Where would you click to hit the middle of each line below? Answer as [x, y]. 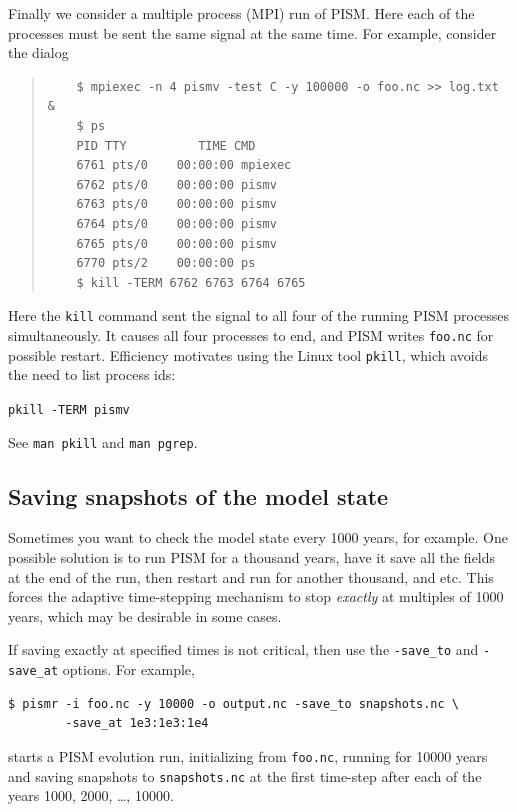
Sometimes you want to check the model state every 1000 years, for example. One [258, 537]
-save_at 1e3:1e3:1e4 [137, 723]
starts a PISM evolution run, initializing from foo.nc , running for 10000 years [248, 755]
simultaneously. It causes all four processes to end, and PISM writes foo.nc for [251, 334]
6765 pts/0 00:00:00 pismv [176, 243]
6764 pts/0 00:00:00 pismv [176, 223]
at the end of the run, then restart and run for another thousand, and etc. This [251, 576]
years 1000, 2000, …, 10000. [91, 795]
